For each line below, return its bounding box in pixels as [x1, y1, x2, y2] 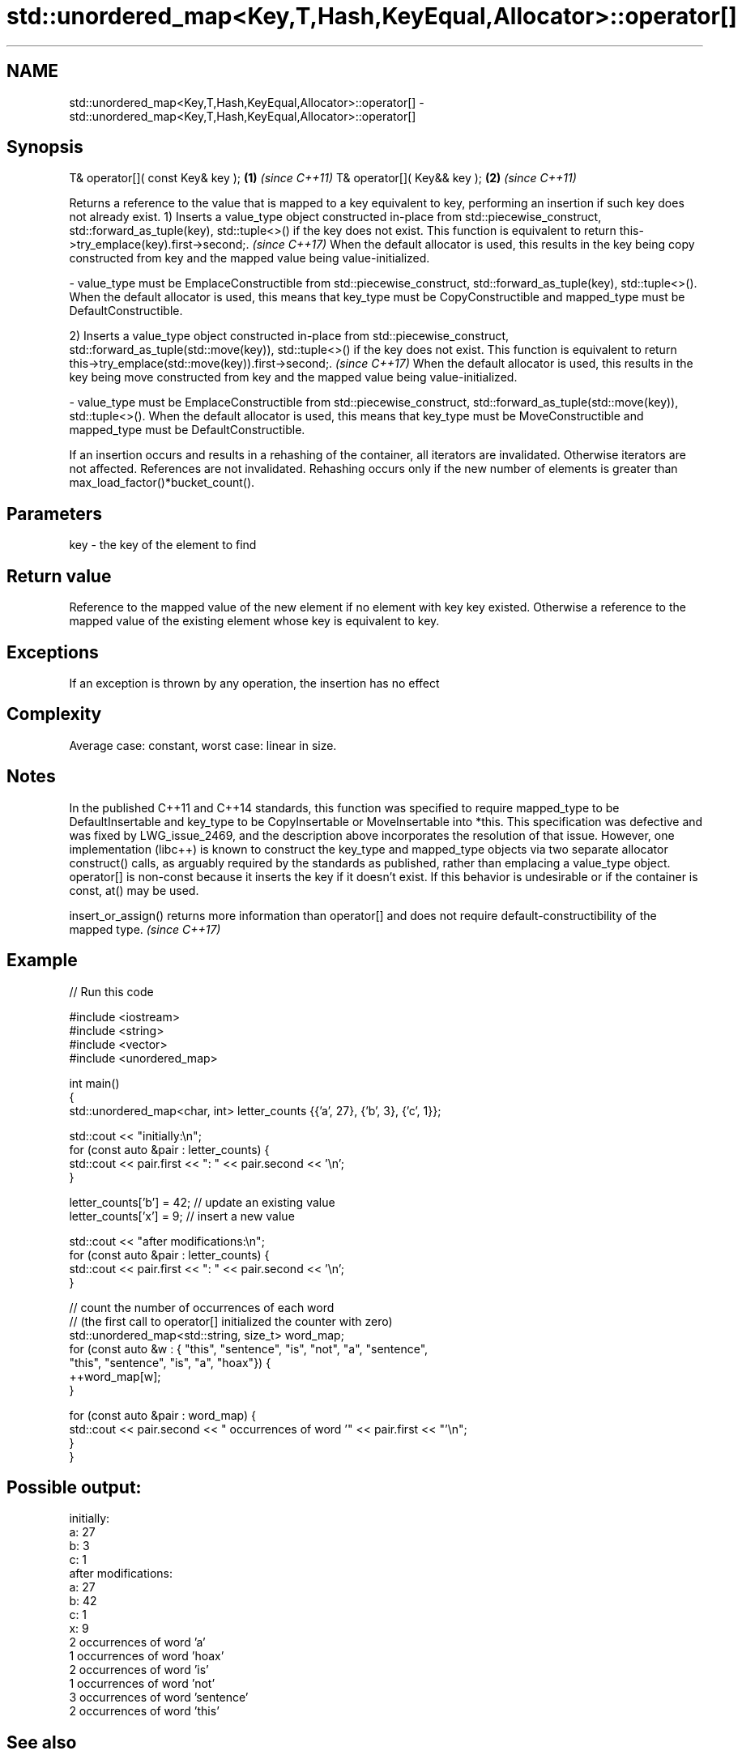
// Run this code [69, 984, 154, 999]
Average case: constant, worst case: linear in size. [69, 738, 337, 752]
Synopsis [6, 137, 83, 158]
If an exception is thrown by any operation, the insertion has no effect [69, 675, 440, 690]
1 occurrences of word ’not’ [69, 1676, 215, 1691]
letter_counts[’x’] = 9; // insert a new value [69, 1208, 295, 1223]
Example [6, 950, 78, 971]
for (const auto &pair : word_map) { [69, 1408, 256, 1422]
